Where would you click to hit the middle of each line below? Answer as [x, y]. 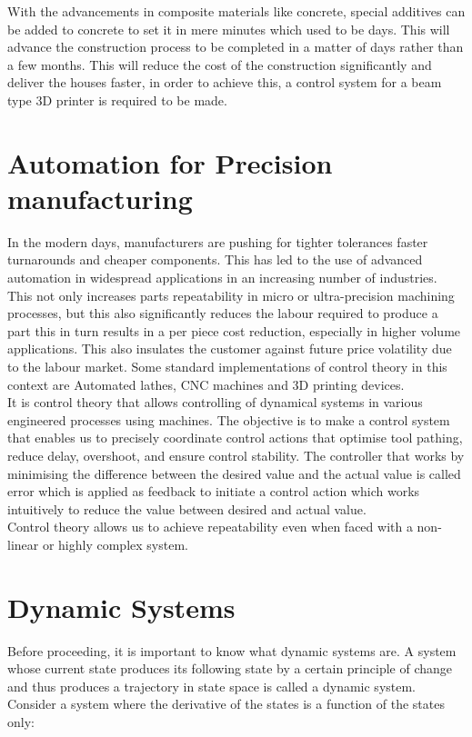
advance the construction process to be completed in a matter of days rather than [236, 47]
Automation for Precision [170, 162]
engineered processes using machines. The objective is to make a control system [229, 419]
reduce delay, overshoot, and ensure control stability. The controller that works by [236, 455]
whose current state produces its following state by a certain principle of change [230, 668]
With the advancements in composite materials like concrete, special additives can [236, 11]
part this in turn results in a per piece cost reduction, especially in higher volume [234, 330]
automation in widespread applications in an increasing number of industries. [222, 278]
